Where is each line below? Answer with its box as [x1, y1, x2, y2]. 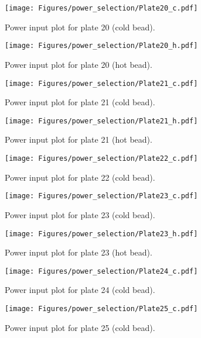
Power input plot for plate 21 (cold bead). [5, 96, 155, 108]
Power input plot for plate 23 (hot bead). [5, 246, 152, 258]
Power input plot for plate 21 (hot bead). [5, 133, 152, 146]
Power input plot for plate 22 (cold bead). [5, 171, 155, 183]
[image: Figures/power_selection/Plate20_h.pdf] [5, 42, 198, 50]
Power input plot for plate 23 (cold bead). [5, 208, 155, 220]
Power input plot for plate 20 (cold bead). [5, 20, 155, 33]
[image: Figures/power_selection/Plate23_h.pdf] [5, 229, 198, 238]
